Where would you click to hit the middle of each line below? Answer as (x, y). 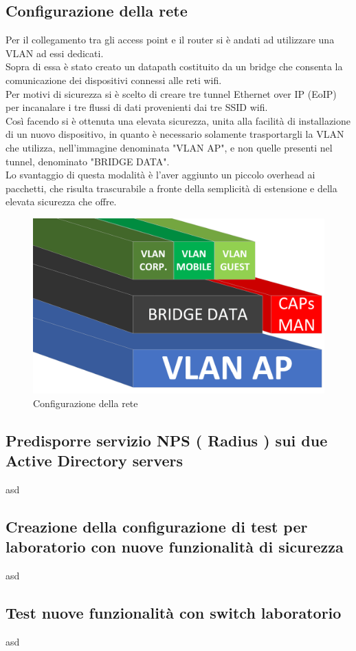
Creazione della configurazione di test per (157, 526)
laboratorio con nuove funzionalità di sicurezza (175, 547)
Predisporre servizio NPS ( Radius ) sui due (167, 440)
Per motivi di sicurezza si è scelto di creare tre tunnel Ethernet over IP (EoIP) (171, 93)
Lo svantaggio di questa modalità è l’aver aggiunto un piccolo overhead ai (160, 175)
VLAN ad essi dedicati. (55, 53)
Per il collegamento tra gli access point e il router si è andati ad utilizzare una (170, 40)
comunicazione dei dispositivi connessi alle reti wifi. (114, 80)
